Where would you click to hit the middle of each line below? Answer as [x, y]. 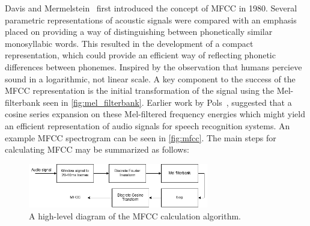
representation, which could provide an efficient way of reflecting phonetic [140, 55]
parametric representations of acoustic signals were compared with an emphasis [151, 20]
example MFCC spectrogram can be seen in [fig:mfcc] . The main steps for [141, 137]
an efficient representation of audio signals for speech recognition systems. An [147, 125]
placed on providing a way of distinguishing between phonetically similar [139, 32]
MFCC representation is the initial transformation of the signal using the [139, 90]
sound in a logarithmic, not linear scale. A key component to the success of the [150, 78]
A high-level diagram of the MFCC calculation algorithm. [135, 215]
